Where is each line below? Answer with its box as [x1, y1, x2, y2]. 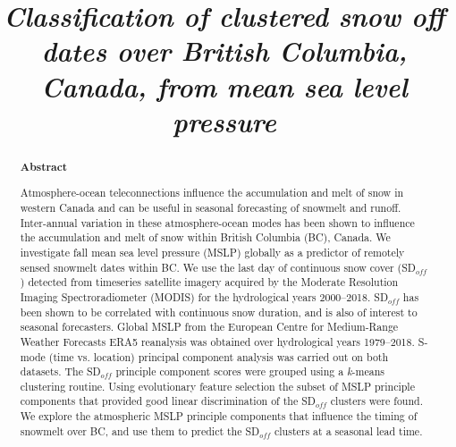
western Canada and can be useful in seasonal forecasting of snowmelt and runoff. [20, 199, 401, 215]
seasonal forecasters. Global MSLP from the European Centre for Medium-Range [20, 319, 399, 334]
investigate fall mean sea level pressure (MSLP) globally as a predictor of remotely [20, 244, 405, 259]
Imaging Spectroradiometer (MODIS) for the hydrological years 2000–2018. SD [20, 289, 388, 304]
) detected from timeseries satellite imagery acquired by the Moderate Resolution [20, 274, 399, 290]
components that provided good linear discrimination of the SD [20, 393, 316, 409]
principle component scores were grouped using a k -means [115, 364, 384, 379]
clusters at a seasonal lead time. [274, 423, 423, 438]
